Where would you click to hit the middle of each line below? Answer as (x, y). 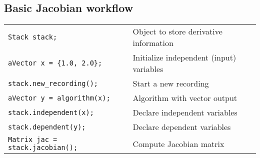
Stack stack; (33, 37)
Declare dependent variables (182, 127)
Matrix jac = (33, 140)
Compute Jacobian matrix (178, 143)
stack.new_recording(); (53, 83)
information (153, 43)
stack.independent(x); (51, 112)
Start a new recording (171, 83)
